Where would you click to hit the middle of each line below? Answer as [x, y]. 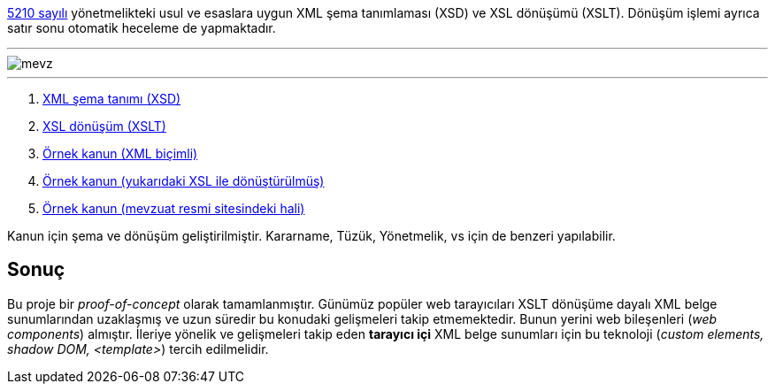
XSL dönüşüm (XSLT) [104, 126]
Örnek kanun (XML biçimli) [120, 153]
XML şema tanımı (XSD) [112, 99]
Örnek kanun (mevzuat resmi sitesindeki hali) [174, 208]
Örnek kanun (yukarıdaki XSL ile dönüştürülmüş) [184, 181]
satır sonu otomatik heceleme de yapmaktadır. [142, 28]
